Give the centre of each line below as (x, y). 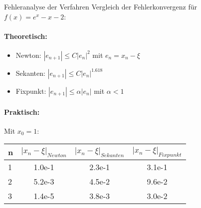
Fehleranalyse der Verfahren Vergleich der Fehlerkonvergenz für (101, 6)
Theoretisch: (26, 36)
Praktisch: (22, 111)
